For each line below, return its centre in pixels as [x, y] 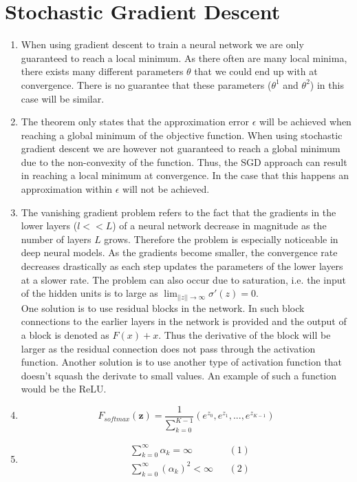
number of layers [56, 239]
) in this [327, 84]
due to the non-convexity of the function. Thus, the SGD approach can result [184, 161]
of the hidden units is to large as [89, 293]
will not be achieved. [166, 189]
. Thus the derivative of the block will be [245, 334]
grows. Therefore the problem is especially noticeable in [221, 239]
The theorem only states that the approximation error [135, 122]
